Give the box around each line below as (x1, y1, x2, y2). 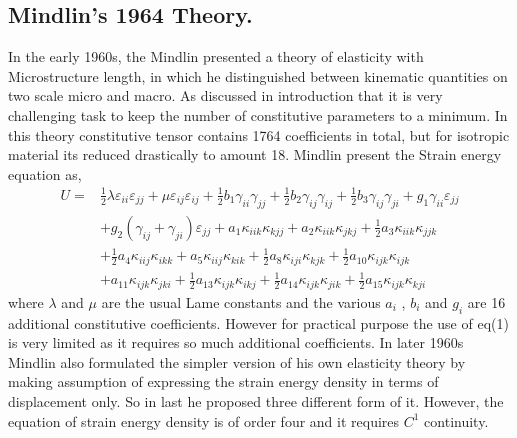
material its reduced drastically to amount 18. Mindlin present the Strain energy (8, 144, 502, 165)
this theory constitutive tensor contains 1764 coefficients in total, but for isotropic (8, 124, 510, 145)
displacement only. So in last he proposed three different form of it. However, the (8, 390, 504, 411)
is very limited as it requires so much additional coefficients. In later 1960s (8, 332, 464, 353)
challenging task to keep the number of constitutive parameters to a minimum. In (8, 104, 508, 125)
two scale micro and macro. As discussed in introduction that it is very (8, 85, 443, 106)
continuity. (424, 410, 489, 431)
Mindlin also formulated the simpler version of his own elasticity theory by (8, 351, 466, 372)
